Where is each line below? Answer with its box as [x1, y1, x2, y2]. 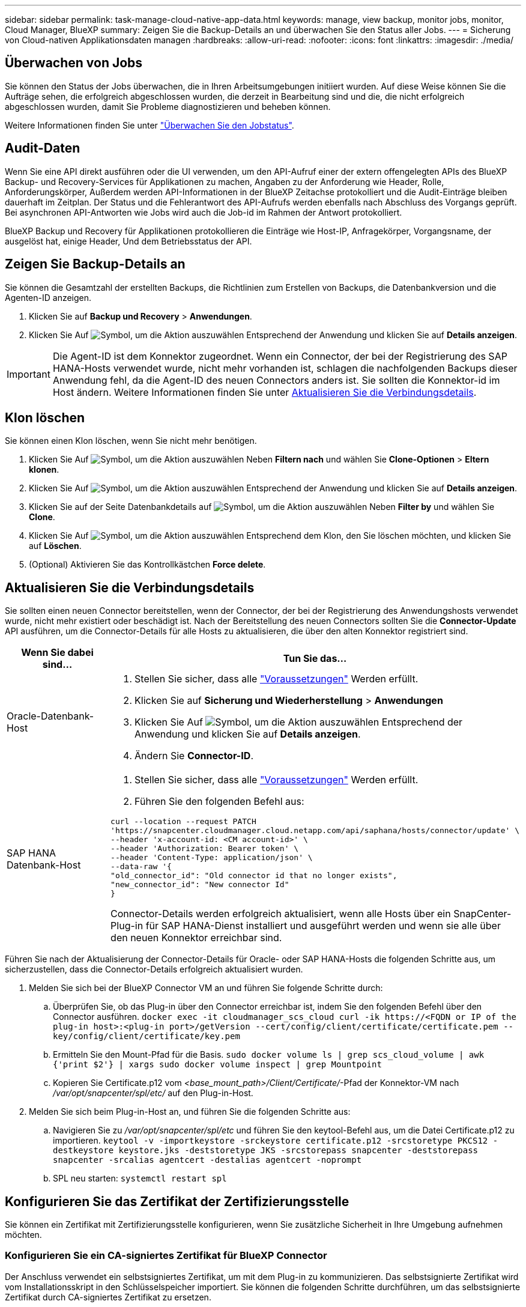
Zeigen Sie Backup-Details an [5, 256, 186, 272]
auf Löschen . [29, 541, 82, 551]
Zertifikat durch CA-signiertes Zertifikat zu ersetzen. [5, 1291, 211, 1302]
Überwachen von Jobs [5, 55, 143, 71]
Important [7, 368, 50, 380]
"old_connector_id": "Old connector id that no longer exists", [110, 871, 398, 881]
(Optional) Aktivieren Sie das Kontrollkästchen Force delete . [29, 559, 266, 570]
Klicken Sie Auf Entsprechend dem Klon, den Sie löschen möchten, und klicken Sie [29, 530, 511, 541]
